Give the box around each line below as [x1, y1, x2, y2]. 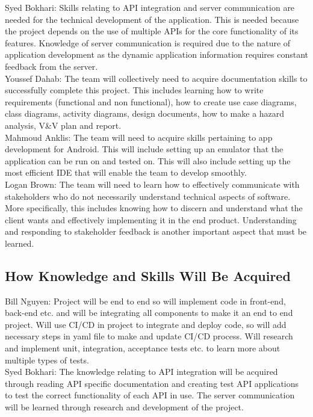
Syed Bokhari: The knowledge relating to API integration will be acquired [5, 365, 278, 378]
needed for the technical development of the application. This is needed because [5, 13, 299, 25]
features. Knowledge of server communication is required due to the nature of [5, 36, 291, 49]
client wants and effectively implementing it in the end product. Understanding [5, 213, 297, 226]
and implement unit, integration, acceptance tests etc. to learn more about [5, 342, 280, 354]
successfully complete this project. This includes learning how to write [5, 84, 264, 96]
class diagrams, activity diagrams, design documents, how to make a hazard [5, 107, 285, 120]
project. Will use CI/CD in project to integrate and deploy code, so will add [5, 318, 287, 330]
